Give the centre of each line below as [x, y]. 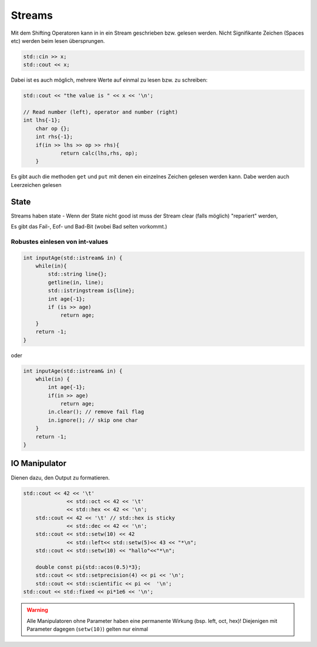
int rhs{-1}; [54, 137]
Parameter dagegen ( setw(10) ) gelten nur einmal [87, 629]
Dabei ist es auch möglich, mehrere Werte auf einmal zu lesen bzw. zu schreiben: [109, 80]
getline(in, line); [76, 282]
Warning [37, 610]
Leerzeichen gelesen [36, 185]
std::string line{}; [77, 274]
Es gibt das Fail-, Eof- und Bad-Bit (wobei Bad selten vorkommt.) [89, 227]
